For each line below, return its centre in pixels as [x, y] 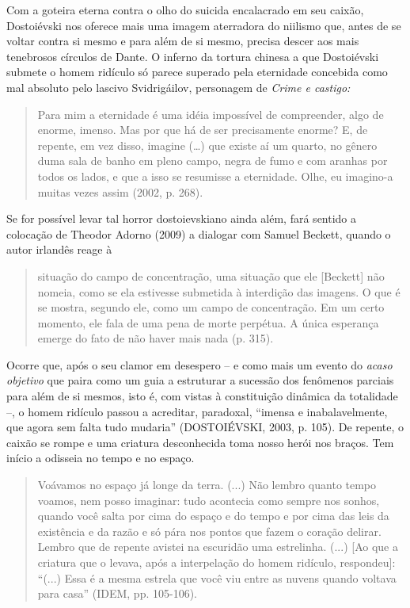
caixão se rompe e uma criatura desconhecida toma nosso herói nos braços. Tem [200, 442]
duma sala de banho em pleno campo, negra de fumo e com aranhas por [213, 161]
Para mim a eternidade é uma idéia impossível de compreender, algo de [211, 114]
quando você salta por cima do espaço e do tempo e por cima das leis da [213, 516]
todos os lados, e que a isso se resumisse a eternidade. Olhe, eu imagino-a [215, 176]
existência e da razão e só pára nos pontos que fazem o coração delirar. [209, 531]
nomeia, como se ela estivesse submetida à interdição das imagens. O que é [219, 291]
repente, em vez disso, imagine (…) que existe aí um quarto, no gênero [207, 145]
